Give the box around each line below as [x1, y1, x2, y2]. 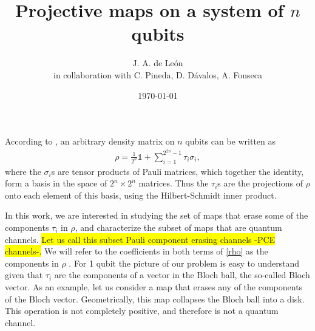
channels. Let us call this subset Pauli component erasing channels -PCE [5, 233, 276, 245]
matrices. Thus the [138, 177, 209, 189]
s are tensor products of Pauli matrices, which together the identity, [51, 165, 304, 177]
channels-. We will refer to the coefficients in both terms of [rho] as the [5, 245, 268, 258]
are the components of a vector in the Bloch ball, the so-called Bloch [54, 268, 310, 281]
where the [5, 165, 41, 177]
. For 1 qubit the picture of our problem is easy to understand [69, 256, 300, 269]
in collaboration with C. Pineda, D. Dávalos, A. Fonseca [53, 68, 262, 81]
